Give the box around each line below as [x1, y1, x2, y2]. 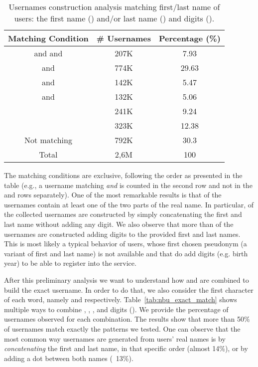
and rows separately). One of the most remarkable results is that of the [4, 189, 222, 200]
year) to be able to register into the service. [4, 258, 136, 268]
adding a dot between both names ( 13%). [4, 353, 133, 363]
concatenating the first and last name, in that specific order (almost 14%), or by [4, 343, 248, 354]
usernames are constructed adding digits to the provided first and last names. [4, 228, 241, 239]
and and [34, 47, 63, 59]
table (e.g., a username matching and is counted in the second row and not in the [4, 180, 253, 190]
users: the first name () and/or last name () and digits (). [14, 12, 215, 24]
